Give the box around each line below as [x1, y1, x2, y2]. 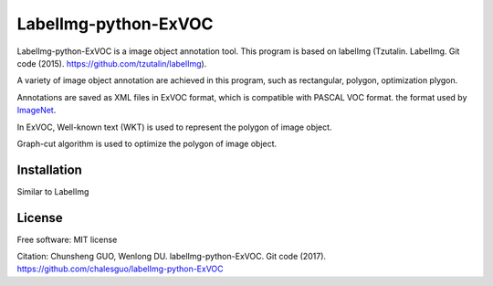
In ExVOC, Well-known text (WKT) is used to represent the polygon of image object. [16, 122, 332, 132]
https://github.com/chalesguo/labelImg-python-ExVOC [16, 263, 224, 274]
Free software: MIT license [16, 234, 118, 245]
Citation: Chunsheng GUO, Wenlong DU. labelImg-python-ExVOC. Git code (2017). [16, 251, 327, 262]
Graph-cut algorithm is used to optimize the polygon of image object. [16, 138, 278, 149]
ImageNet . [16, 105, 57, 116]
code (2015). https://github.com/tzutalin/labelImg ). [16, 58, 207, 69]
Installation [16, 162, 82, 177]
